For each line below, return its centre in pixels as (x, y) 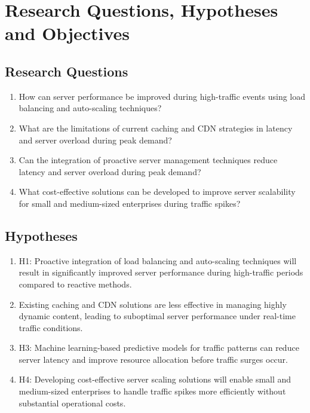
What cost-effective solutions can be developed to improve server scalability (157, 192)
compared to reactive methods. (75, 284)
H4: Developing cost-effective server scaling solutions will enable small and (155, 379)
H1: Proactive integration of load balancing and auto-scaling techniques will (158, 260)
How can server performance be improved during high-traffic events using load (162, 96)
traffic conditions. (51, 327)
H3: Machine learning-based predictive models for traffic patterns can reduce (159, 348)
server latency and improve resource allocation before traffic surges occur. (153, 359)
